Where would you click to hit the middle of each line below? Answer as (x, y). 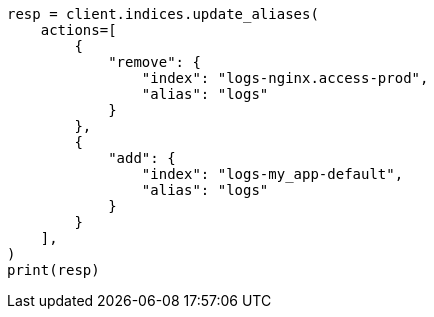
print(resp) (53, 270)
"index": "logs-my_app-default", (272, 174)
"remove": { (154, 62)
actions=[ (78, 30)
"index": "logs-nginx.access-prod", (285, 78)
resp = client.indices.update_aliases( (163, 14)
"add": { (142, 158)
